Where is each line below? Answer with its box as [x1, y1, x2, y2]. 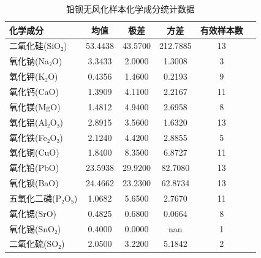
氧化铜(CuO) [9, 146, 59, 159]
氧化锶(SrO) [9, 207, 57, 219]
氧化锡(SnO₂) [9, 222, 61, 235]
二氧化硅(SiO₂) [9, 39, 67, 52]
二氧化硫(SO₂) [9, 237, 65, 250]
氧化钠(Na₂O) [9, 55, 62, 67]
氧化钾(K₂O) [9, 70, 58, 83]
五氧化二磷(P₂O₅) [9, 191, 78, 204]
